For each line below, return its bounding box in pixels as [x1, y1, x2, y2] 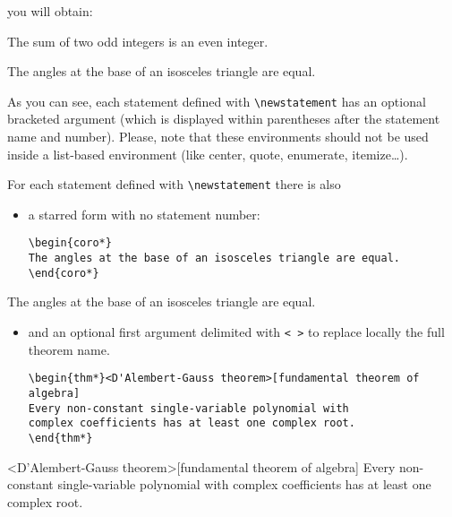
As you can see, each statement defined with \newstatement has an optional [7, 91, 426, 110]
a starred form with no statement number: [28, 204, 260, 223]
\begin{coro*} [28, 237, 112, 250]
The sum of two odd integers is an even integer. [7, 31, 269, 50]
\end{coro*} [28, 266, 99, 280]
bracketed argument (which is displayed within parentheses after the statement [7, 109, 440, 128]
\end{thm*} [28, 431, 93, 444]
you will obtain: [7, 2, 93, 20]
